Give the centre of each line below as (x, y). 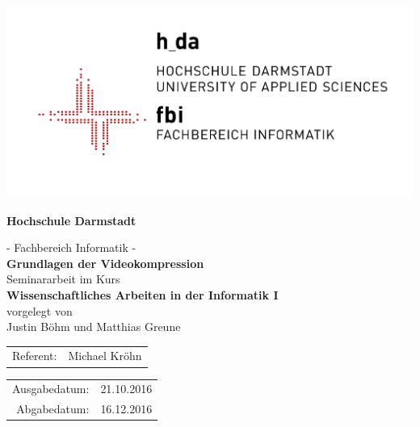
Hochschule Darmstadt (71, 220)
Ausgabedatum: (51, 389)
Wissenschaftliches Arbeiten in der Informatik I (143, 294)
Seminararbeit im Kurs (63, 279)
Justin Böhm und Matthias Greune (94, 327)
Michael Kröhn (105, 356)
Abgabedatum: (53, 409)
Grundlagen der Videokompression (105, 263)
